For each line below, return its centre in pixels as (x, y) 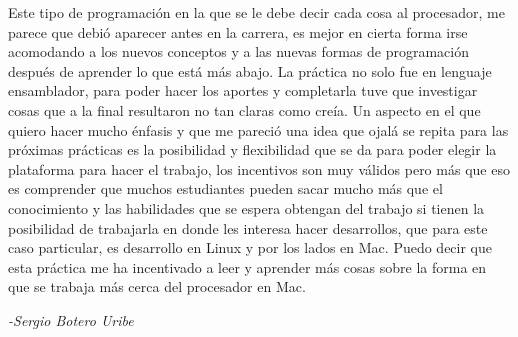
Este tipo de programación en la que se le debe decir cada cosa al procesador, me (256, 12)
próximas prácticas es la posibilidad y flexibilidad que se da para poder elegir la (252, 149)
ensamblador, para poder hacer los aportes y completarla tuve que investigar (243, 90)
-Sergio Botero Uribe (71, 319)
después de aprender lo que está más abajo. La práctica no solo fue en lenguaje (250, 70)
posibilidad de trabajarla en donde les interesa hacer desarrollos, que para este (248, 227)
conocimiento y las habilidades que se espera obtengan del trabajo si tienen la (246, 207)
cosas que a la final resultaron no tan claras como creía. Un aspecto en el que (244, 109)
